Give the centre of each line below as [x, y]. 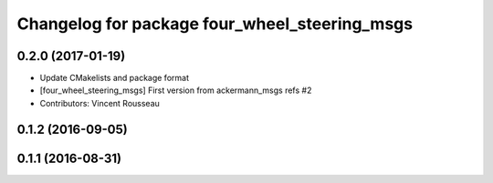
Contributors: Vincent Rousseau [100, 103]
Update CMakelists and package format [114, 78]
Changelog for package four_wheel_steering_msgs [215, 24]
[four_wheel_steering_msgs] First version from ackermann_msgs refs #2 [176, 90]
